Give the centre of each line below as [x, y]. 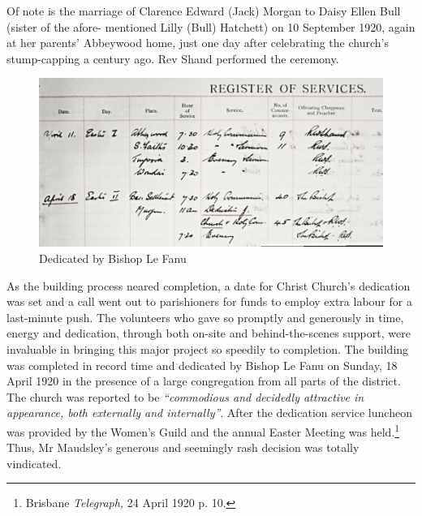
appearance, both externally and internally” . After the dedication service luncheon [209, 413]
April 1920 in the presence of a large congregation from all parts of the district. [204, 381]
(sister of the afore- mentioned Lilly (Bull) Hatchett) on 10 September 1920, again [211, 26]
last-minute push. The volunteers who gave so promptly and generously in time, [205, 317]
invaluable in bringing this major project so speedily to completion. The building [208, 348]
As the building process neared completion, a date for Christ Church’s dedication [209, 285]
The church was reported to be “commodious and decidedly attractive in [185, 396]
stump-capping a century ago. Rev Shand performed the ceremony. [173, 58]
